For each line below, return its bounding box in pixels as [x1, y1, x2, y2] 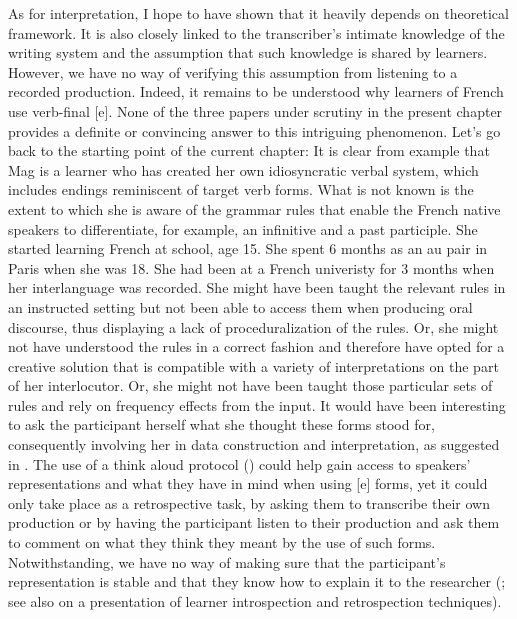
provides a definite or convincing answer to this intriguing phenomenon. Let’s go [8, 120, 501, 141]
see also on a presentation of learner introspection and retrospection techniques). [8, 590, 502, 611]
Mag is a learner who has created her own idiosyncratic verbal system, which [8, 159, 479, 180]
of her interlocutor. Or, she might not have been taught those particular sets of [8, 375, 493, 396]
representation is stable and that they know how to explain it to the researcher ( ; [8, 571, 506, 592]
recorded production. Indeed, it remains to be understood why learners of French [8, 81, 504, 102]
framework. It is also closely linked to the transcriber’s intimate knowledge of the [8, 22, 505, 43]
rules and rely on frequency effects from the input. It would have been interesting [8, 394, 506, 415]
